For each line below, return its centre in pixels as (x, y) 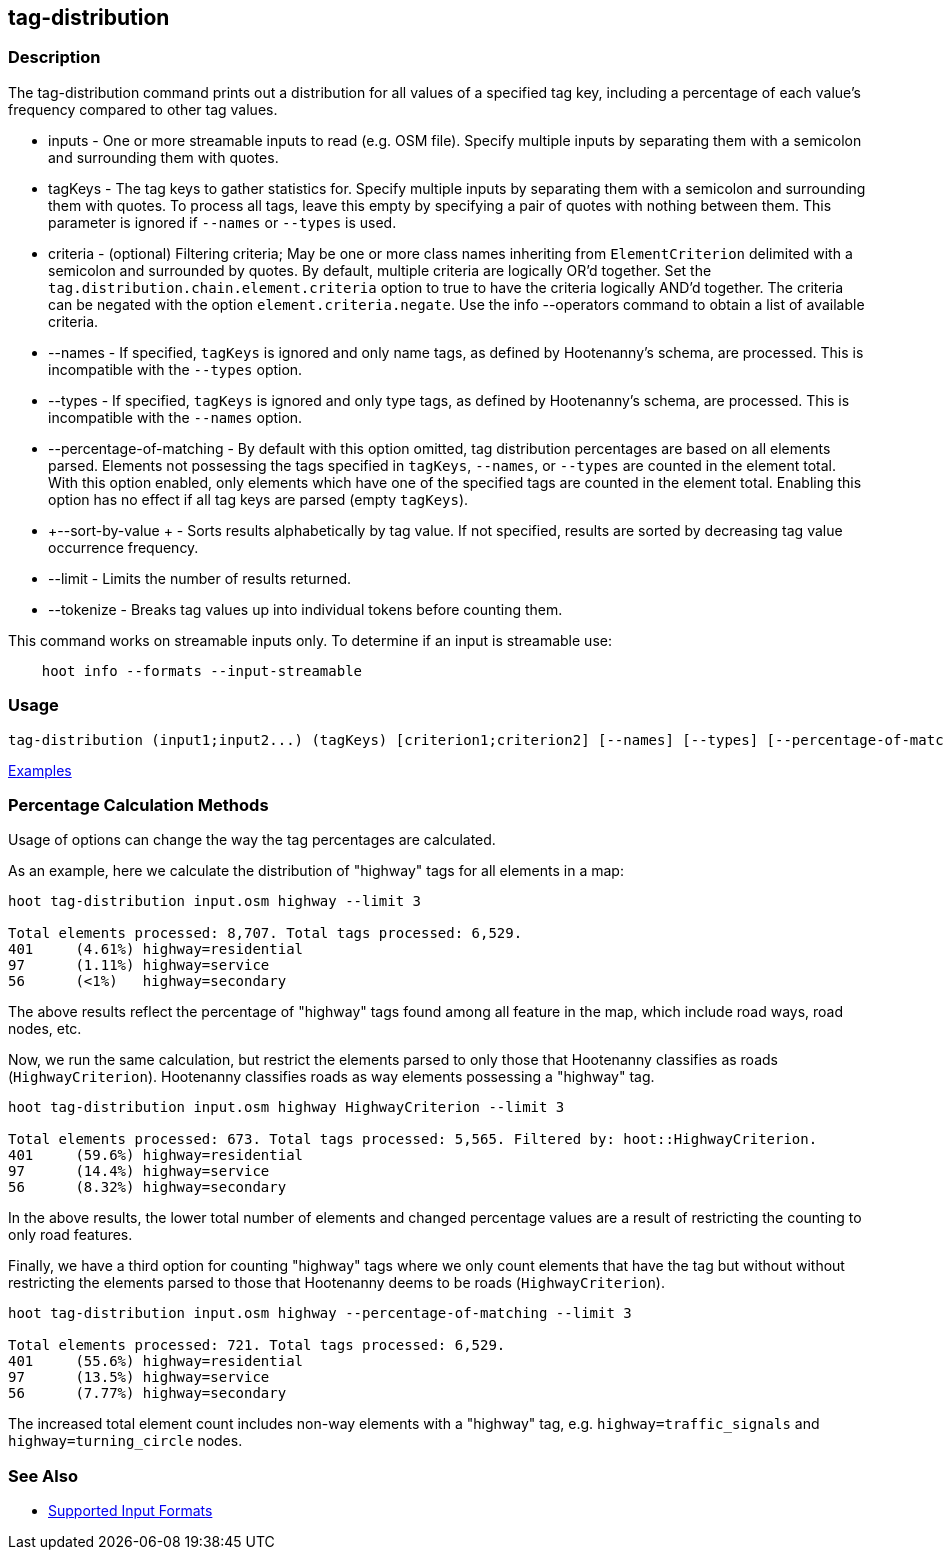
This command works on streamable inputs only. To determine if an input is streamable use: (310, 640)
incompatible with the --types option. (175, 369)
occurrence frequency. (123, 547)
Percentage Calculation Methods (138, 804)
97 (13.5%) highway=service (139, 1377)
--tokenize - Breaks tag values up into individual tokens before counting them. (305, 609)
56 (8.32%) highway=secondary (147, 1187)
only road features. (70, 1235)
